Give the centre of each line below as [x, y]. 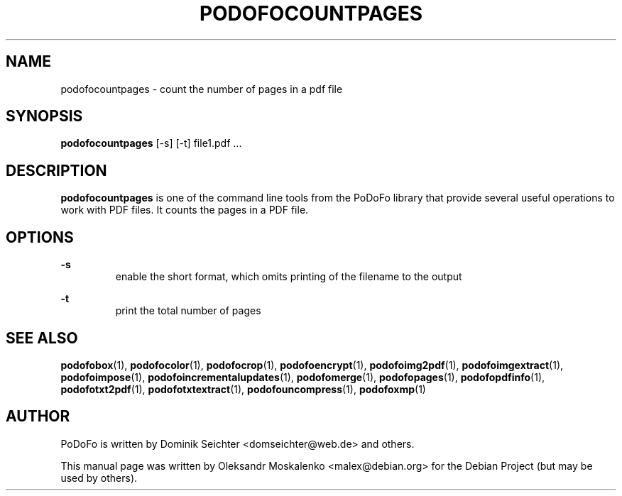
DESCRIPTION [56, 170]
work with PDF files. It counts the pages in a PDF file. [185, 210]
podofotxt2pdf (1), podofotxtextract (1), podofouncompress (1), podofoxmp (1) [243, 389]
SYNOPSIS [44, 116]
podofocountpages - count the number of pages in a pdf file [202, 89]
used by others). [99, 478]
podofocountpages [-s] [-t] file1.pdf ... [151, 143]
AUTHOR [38, 417]
